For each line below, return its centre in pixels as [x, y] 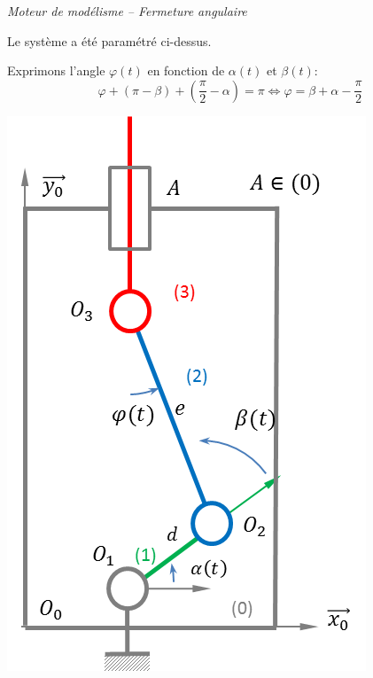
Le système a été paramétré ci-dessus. [109, 40]
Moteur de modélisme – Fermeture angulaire [127, 11]
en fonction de [186, 70]
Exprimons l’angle [56, 70]
